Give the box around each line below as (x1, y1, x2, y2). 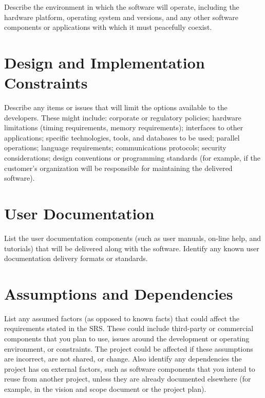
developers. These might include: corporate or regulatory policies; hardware (4, 112, 241, 123)
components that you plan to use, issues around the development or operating (4, 333, 250, 344)
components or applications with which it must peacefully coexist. (4, 22, 212, 32)
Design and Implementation (4, 51, 205, 73)
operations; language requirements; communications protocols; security (4, 142, 226, 153)
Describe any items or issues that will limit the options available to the (4, 102, 228, 113)
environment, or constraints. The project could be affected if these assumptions (4, 343, 253, 354)
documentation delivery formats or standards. (4, 253, 148, 264)
